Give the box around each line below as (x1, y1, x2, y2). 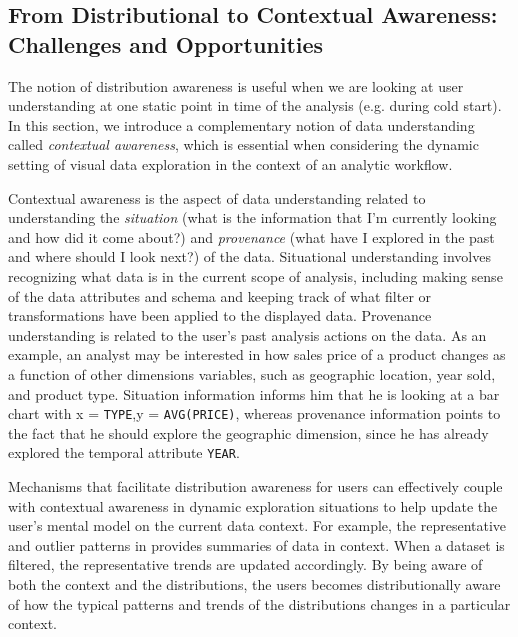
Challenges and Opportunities (8, 28, 324, 59)
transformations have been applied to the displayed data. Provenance (8, 305, 432, 326)
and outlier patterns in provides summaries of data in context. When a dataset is (8, 534, 505, 555)
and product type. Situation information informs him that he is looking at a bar (8, 383, 500, 404)
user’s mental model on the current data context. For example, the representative (8, 515, 507, 536)
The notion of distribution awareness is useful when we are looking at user (8, 75, 464, 96)
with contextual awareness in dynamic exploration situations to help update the (8, 495, 498, 516)
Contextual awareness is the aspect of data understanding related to (8, 187, 426, 208)
